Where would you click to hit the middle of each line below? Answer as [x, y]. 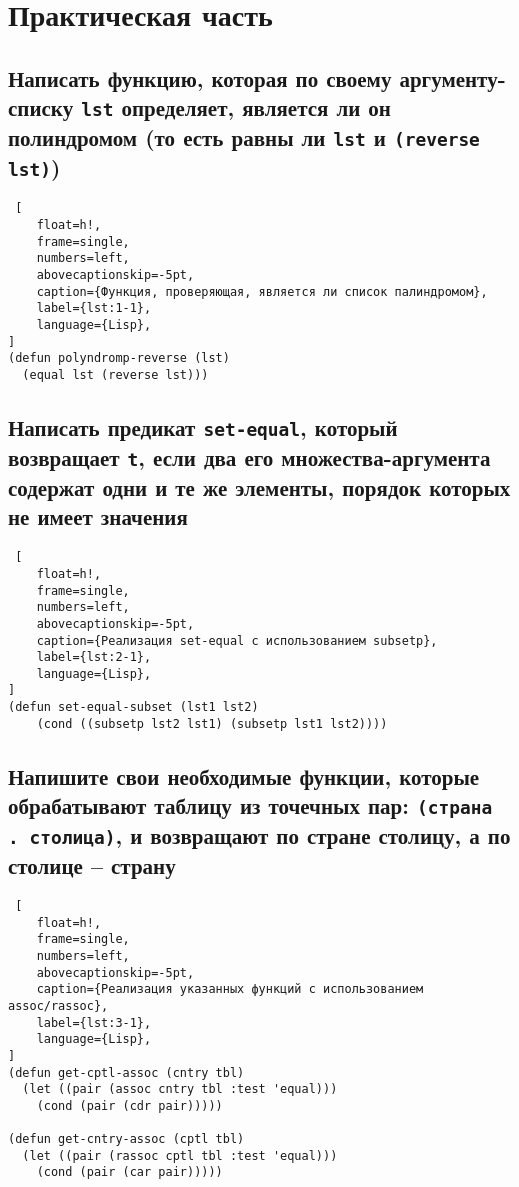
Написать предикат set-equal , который [203, 427]
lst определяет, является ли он [236, 107]
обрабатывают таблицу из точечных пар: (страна [250, 805]
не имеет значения [98, 516]
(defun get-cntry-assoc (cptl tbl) [126, 1139]
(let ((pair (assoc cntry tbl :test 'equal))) [180, 1089]
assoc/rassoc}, [58, 1005]
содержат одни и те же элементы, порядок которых [259, 487]
